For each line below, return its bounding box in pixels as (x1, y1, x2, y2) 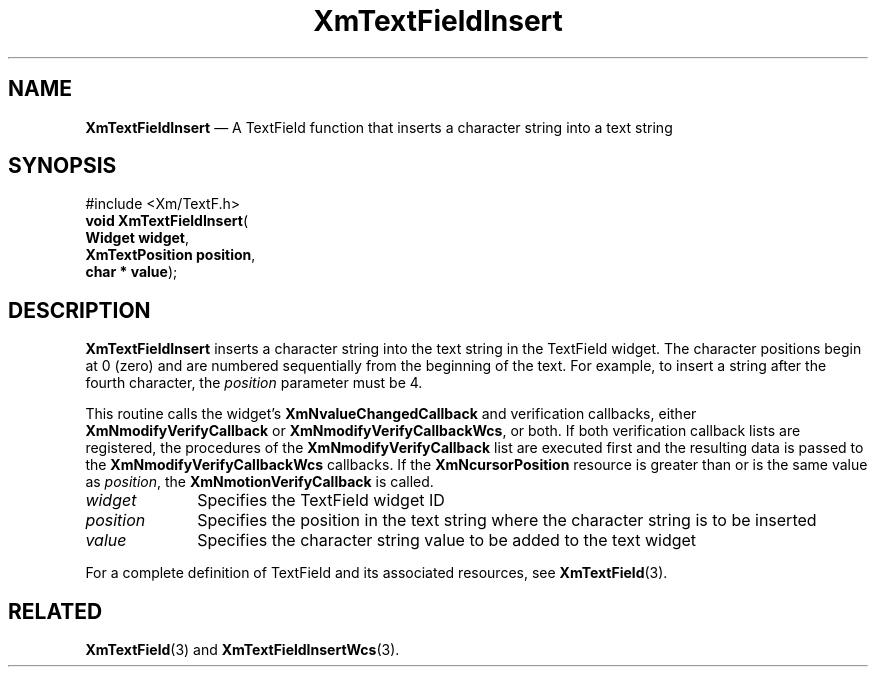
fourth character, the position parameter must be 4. (85, 374, 423, 392)
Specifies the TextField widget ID (197, 490, 445, 511)
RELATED (8, 598, 103, 624)
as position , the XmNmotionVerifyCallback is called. (85, 473, 434, 491)
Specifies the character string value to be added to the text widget (197, 530, 697, 551)
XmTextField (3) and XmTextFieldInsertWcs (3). (85, 641, 400, 659)
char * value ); (85, 263, 178, 281)
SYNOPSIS (8, 153, 117, 179)
